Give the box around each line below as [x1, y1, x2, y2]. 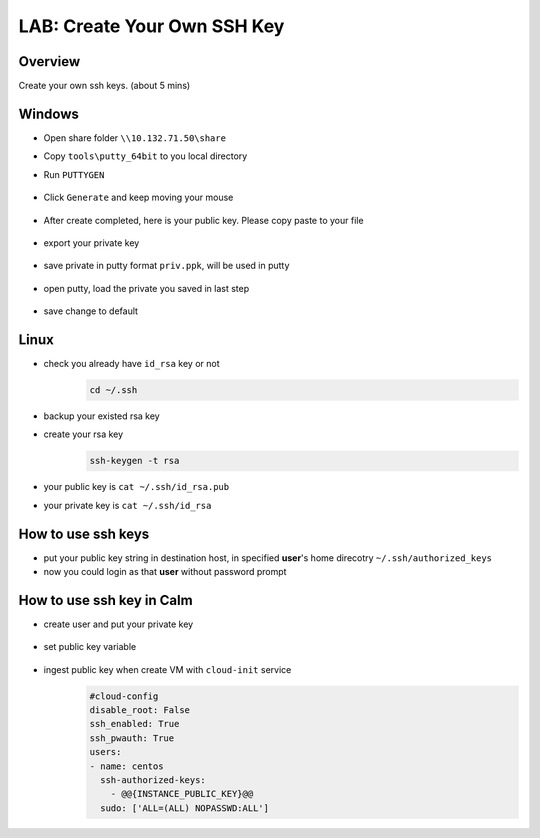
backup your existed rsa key [43, 410, 160, 422]
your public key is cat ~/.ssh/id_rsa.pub [43, 481, 230, 493]
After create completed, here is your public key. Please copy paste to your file [43, 214, 364, 226]
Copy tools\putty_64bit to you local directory [43, 150, 248, 162]
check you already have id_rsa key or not [43, 358, 220, 369]
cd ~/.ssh [89, 384, 138, 395]
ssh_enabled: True [89, 718, 180, 730]
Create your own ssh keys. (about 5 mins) [18, 80, 191, 92]
